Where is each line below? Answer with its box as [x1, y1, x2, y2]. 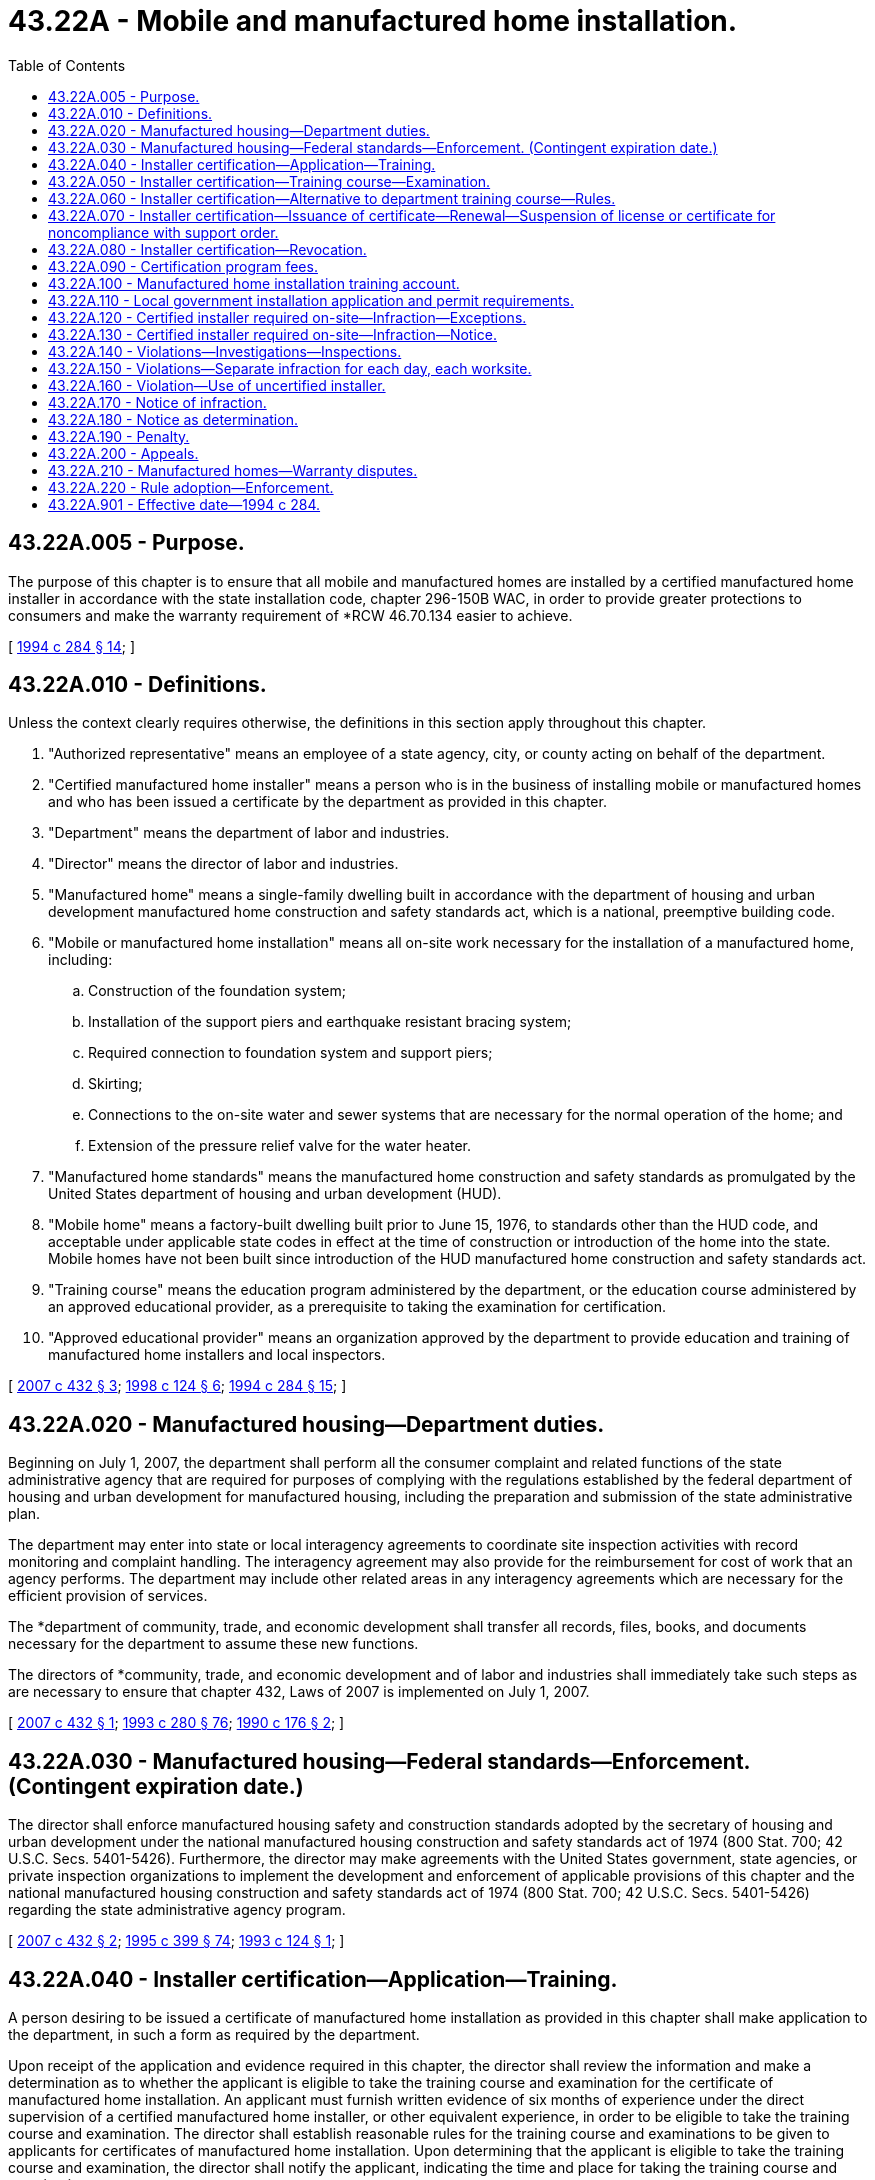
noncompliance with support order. [48, 223, 279, 241]
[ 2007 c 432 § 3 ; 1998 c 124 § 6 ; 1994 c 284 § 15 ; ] [8, 1377, 347, 1395]
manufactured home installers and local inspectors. [48, 1346, 386, 1364]
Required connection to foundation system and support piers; [88, 1044, 493, 1062]
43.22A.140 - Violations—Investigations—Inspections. [48, 342, 402, 360]
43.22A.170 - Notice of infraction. [48, 393, 267, 411]
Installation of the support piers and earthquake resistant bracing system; [88, 1013, 572, 1031]
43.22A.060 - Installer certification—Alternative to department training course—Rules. [48, 189, 616, 207]
